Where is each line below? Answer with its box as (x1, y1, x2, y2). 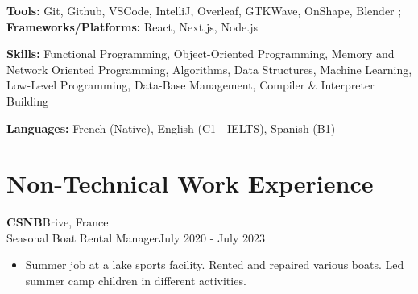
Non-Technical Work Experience (6, 167, 374, 200)
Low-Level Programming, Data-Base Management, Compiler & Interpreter (6, 77, 375, 93)
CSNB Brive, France (6, 213, 109, 230)
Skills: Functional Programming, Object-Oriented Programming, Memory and (6, 45, 395, 62)
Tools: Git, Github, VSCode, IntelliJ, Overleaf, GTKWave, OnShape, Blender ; (6, 2, 402, 19)
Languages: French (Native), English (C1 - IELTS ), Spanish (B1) (6, 119, 336, 136)
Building (6, 92, 48, 109)
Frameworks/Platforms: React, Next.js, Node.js (6, 18, 259, 35)
